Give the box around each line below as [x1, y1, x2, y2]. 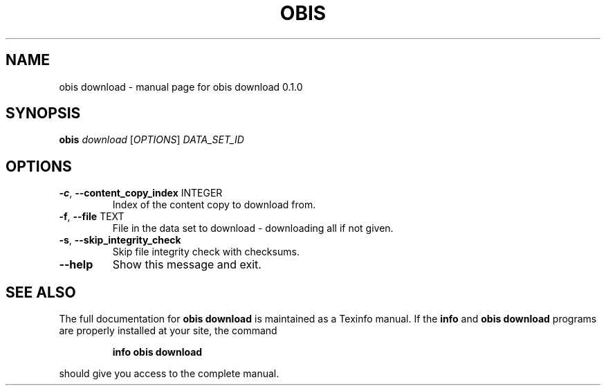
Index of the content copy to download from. [112, 199, 316, 211]
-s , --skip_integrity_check [59, 234, 181, 246]
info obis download [112, 346, 203, 358]
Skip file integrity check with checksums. [112, 246, 300, 258]
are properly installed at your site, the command [59, 325, 277, 337]
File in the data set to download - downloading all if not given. [112, 222, 394, 235]
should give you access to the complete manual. [59, 367, 279, 380]
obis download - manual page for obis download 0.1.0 [59, 80, 303, 93]
